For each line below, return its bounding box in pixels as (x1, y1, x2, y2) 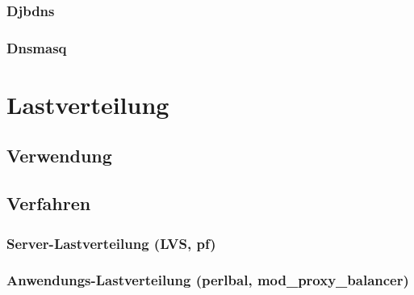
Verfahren (6, 191, 91, 216)
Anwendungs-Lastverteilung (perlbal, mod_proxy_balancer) (6, 270, 409, 290)
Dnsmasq (6, 37, 67, 57)
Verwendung (6, 143, 112, 168)
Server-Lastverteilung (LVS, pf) (6, 233, 216, 253)
